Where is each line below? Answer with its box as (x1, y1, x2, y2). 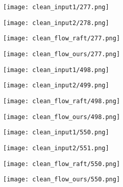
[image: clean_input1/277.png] (3, 4, 109, 11)
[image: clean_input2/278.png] (3, 19, 109, 27)
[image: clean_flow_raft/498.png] (3, 97, 120, 105)
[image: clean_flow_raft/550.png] (3, 160, 120, 168)
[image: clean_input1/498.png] (3, 66, 109, 74)
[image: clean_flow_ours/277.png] (3, 50, 120, 58)
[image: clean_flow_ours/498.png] (3, 113, 120, 121)
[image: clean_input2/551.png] (3, 144, 109, 152)
